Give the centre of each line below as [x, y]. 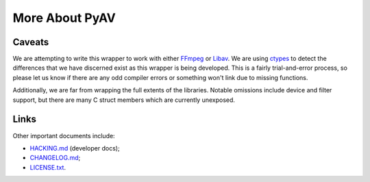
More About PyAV [64, 18]
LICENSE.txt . [48, 167]
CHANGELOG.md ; [55, 158]
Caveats [31, 42]
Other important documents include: [64, 135]
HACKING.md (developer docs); [75, 148]
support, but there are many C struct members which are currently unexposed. [124, 100]
